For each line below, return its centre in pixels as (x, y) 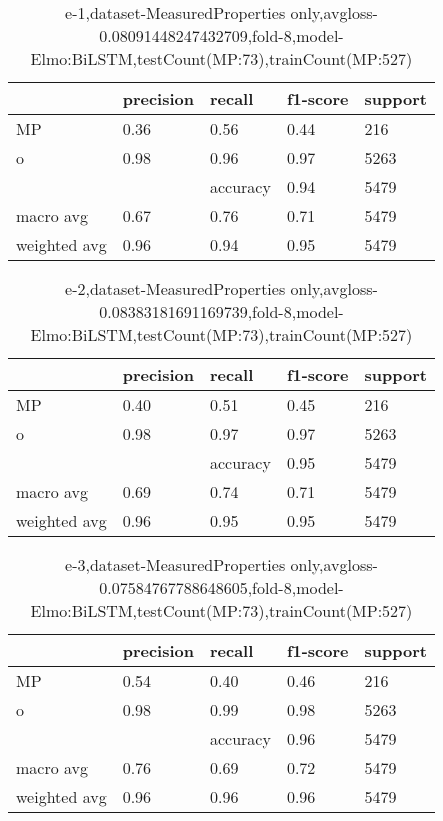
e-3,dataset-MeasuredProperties (175, 564)
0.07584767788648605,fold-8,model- (221, 587)
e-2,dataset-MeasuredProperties (175, 288)
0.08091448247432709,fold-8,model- (221, 35)
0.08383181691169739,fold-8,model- (221, 311)
